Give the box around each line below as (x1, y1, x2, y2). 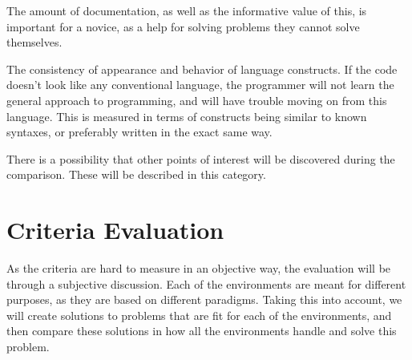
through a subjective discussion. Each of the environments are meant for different (6, 275, 406, 292)
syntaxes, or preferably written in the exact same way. (6, 123, 273, 140)
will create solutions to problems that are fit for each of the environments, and (6, 306, 392, 323)
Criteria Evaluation (6, 213, 224, 246)
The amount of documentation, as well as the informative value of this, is (6, 2, 367, 18)
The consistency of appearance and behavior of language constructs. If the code (6, 60, 398, 77)
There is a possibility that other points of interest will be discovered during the (6, 150, 395, 167)
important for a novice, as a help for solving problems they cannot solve (6, 18, 360, 34)
